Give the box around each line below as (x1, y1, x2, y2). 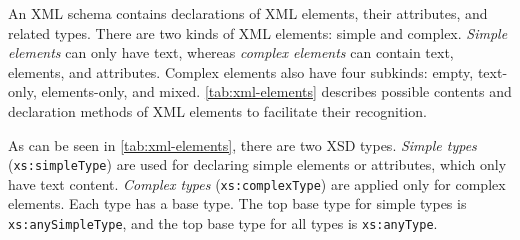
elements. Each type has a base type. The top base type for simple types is (8, 193, 467, 214)
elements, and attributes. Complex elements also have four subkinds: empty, (8, 61, 474, 82)
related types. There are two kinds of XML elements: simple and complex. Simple (8, 22, 508, 43)
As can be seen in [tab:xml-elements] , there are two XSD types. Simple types (8, 134, 477, 155)
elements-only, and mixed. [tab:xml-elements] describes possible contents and (41, 81, 512, 102)
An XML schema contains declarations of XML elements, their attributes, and (8, 3, 488, 23)
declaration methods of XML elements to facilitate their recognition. (8, 100, 427, 121)
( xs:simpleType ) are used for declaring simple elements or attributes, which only (8, 154, 507, 175)
